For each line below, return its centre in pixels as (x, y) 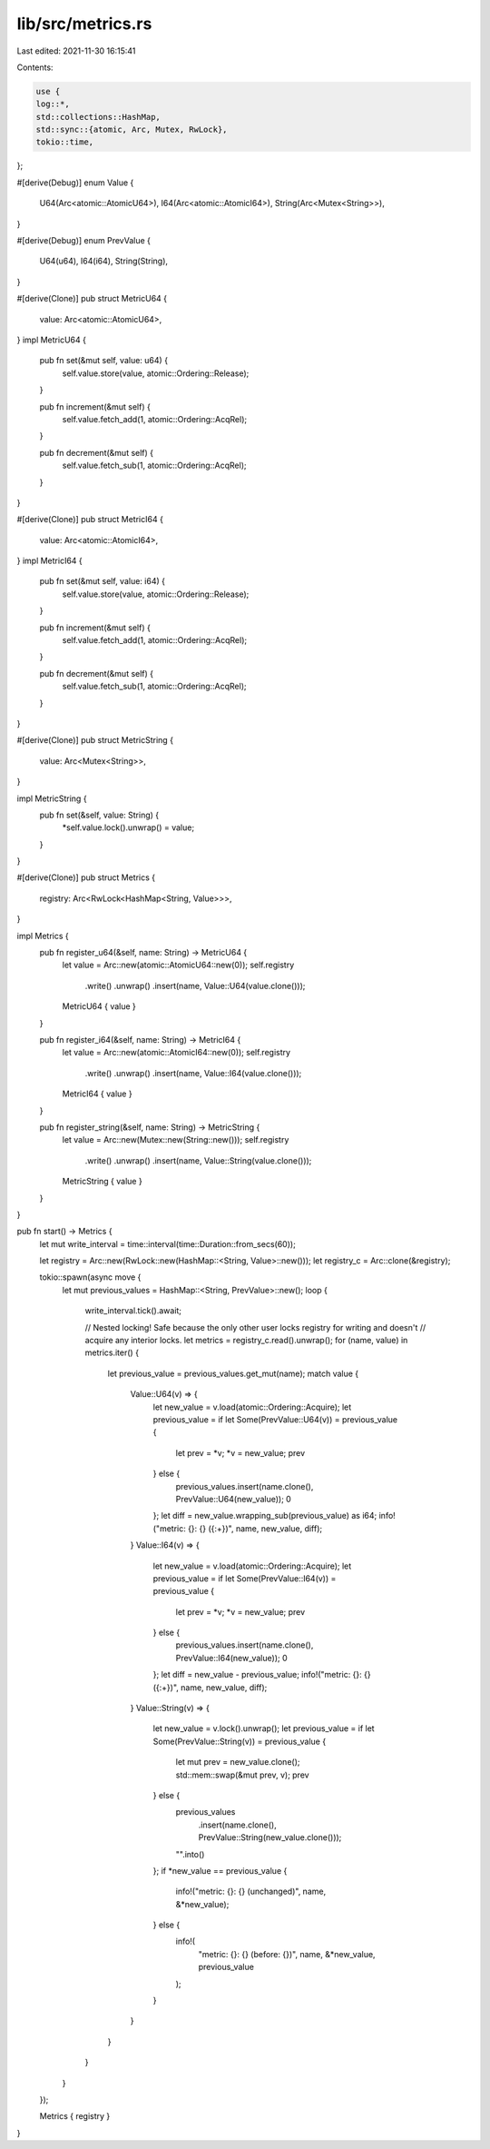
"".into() (190, 1854)
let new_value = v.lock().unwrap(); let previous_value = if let (264, 1728)
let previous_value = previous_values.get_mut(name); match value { (233, 1373)
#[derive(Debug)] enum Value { (75, 183)
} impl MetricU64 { (51, 340)
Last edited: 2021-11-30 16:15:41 (76, 51)
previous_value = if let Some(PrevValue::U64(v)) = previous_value (275, 1419)
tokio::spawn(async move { (90, 1277)
